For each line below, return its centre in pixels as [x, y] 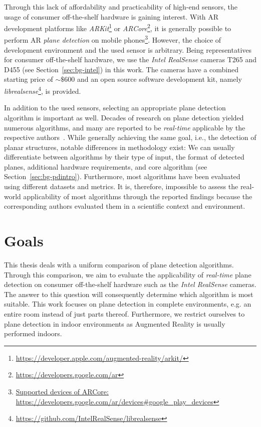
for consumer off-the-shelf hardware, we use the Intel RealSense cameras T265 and [130, 59]
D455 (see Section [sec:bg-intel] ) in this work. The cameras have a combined [121, 69]
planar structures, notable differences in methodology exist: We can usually [119, 147]
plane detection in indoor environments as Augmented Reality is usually [115, 323]
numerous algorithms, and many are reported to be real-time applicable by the [125, 127]
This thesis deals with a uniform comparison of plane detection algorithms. [119, 264]
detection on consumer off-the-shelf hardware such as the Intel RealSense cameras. [130, 284]
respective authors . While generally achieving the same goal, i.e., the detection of [130, 137]
